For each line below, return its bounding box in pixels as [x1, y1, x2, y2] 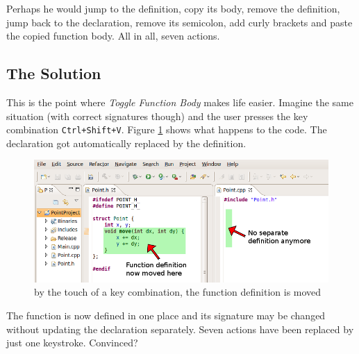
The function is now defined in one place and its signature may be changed [6, 308, 326, 322]
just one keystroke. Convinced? [6, 335, 138, 350]
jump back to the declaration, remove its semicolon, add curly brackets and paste [6, 15, 353, 29]
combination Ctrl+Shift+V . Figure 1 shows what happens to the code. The [6, 122, 327, 137]
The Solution [6, 62, 101, 84]
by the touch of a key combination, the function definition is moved [34, 285, 322, 299]
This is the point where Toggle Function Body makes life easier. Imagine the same [6, 94, 353, 109]
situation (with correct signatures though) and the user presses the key [6, 108, 308, 123]
